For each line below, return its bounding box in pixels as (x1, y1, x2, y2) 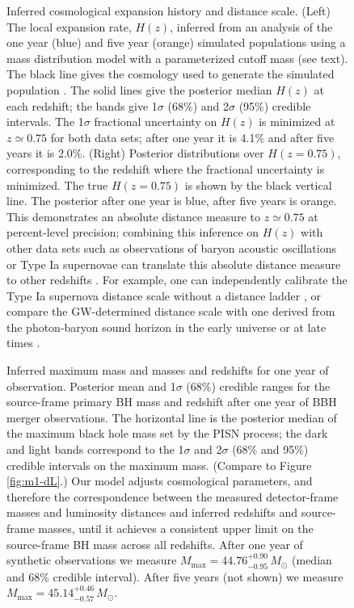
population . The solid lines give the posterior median (6, 81, 272, 98)
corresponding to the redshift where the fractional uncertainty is (6, 160, 325, 177)
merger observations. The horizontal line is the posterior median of (6, 409, 337, 426)
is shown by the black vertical (184, 176, 332, 193)
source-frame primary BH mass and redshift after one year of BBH (6, 393, 337, 410)
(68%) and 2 (167, 97, 229, 114)
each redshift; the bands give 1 (6, 97, 158, 114)
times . (6, 334, 40, 351)
